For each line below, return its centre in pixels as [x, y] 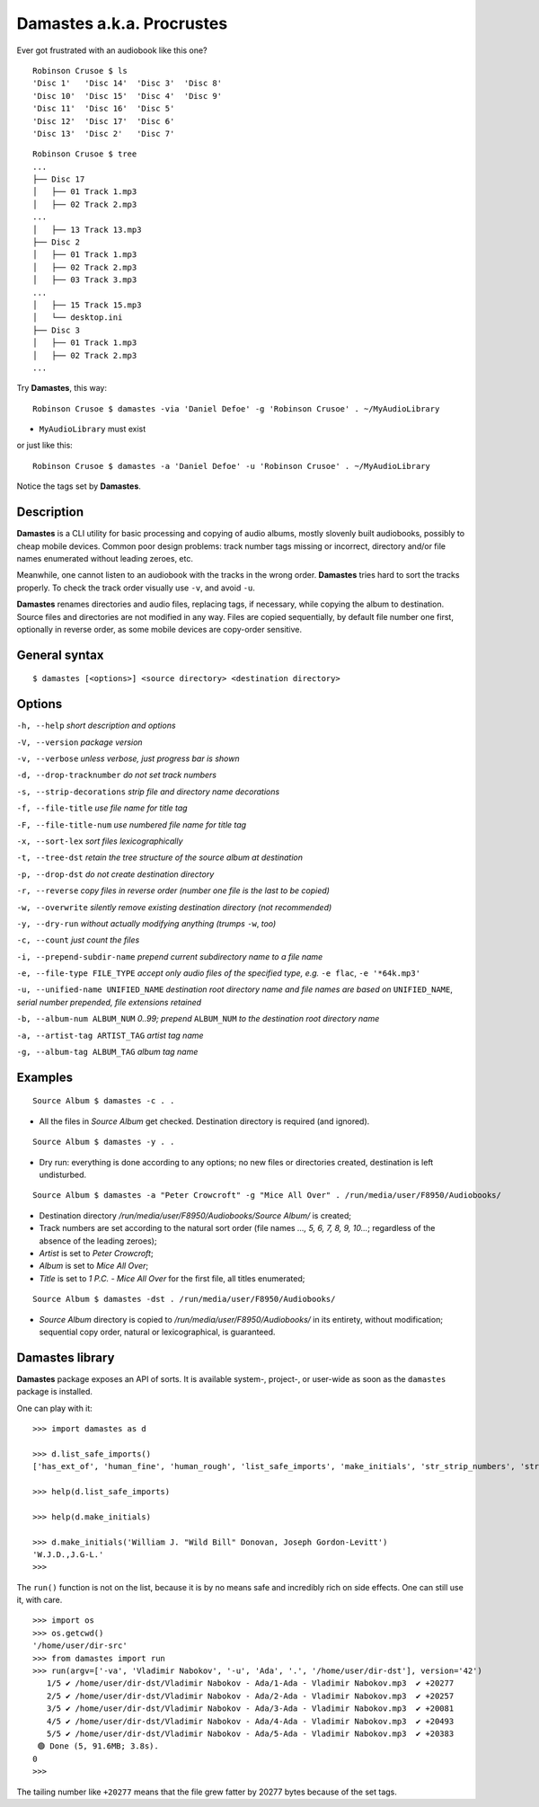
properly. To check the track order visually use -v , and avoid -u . [136, 588]
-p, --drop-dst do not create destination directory [115, 874]
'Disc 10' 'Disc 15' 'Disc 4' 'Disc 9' [128, 96]
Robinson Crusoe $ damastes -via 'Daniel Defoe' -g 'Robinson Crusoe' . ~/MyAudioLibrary [236, 408]
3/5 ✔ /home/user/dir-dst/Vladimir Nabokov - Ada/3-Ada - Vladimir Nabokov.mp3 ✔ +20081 [250, 1709]
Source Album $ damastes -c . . [104, 1101]
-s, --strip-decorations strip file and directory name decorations [148, 792]
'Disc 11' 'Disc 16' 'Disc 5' [104, 109]
